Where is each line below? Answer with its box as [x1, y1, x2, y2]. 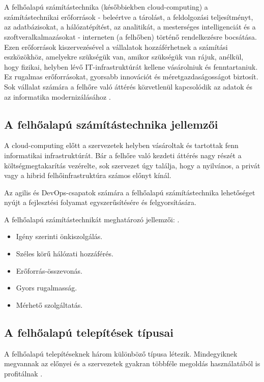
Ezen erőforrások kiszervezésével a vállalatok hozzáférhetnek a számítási [4, 41, 228, 52]
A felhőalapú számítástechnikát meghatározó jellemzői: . [4, 214, 180, 224]
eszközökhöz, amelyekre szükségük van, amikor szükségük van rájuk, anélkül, [4, 51, 244, 62]
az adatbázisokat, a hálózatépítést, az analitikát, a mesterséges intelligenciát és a [4, 21, 256, 32]
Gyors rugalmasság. [16, 282, 77, 293]
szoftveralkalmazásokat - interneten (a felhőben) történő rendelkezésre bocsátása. [4, 31, 257, 42]
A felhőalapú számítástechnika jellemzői [4, 116, 218, 132]
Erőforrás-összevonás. [16, 265, 82, 276]
